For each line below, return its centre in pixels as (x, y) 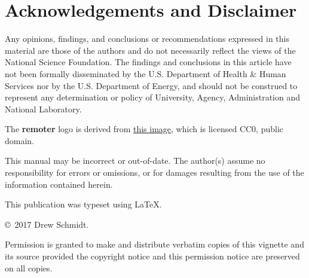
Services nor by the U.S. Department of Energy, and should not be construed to (151, 85)
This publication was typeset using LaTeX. (83, 204)
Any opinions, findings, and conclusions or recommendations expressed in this (147, 39)
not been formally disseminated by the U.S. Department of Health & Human (146, 73)
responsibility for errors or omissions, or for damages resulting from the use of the (154, 172)
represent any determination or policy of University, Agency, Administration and (153, 97)
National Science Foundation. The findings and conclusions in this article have (148, 62)
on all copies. (29, 268)
